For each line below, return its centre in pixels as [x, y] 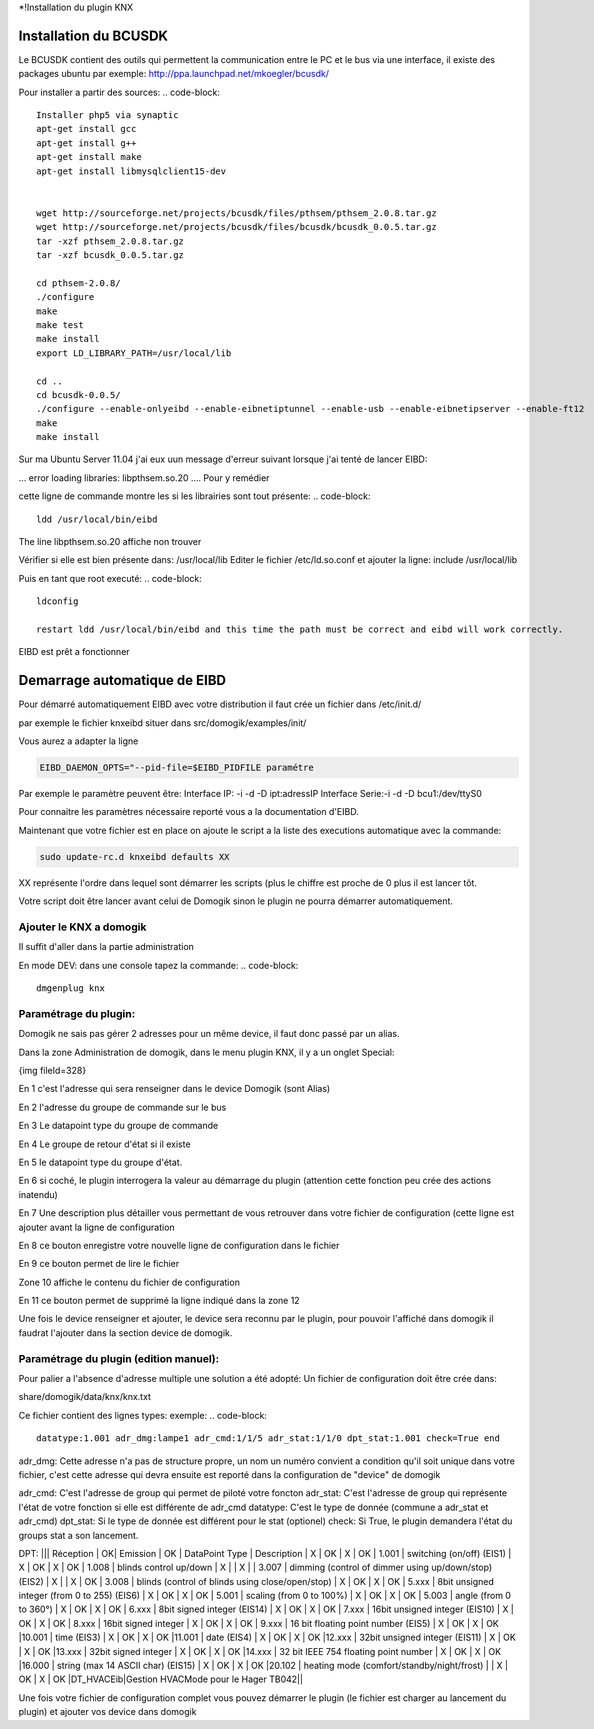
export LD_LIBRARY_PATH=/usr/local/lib [134, 353]
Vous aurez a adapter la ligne [78, 741]
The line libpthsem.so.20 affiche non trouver [110, 542]
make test [60, 324]
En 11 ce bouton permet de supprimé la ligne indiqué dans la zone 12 [159, 1301]
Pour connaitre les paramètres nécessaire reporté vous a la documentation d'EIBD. [188, 812]
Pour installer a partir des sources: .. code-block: [119, 92]
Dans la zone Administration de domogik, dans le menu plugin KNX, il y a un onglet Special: [206, 1052]
